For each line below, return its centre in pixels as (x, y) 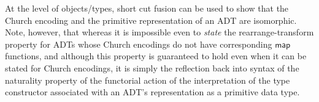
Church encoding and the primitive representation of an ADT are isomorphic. (151, 20)
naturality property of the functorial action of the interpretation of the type (148, 80)
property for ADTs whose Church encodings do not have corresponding (139, 44)
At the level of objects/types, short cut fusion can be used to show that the (147, 8)
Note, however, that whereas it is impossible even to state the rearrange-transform (159, 32)
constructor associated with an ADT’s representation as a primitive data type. (152, 92)
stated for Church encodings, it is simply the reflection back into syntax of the (152, 67)
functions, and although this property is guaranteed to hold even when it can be (156, 56)
